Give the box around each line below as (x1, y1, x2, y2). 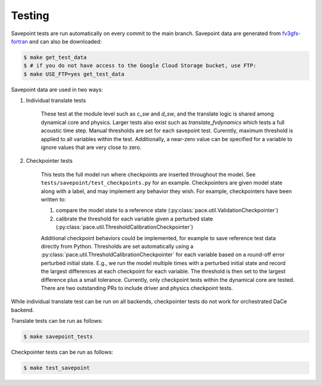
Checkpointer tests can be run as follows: (11, 348, 113, 356)
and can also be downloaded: (29, 38, 102, 45)
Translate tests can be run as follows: (11, 317, 103, 325)
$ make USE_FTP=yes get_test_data (23, 70, 125, 77)
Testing (11, 9, 49, 22)
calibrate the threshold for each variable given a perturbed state (55, 215, 213, 222)
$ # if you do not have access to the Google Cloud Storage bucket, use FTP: (23, 63, 256, 69)
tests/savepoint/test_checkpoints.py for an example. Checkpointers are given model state (41, 179, 283, 186)
